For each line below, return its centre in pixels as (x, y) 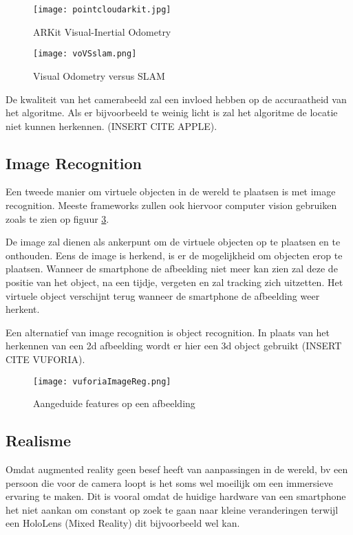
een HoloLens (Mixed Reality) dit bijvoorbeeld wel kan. (123, 523)
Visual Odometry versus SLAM (99, 75)
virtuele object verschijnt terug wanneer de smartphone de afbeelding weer (163, 295)
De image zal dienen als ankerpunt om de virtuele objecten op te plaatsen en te (173, 242)
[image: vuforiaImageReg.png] (102, 381)
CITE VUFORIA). (45, 359)
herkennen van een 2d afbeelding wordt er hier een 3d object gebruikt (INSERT (174, 346)
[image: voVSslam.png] (85, 54)
